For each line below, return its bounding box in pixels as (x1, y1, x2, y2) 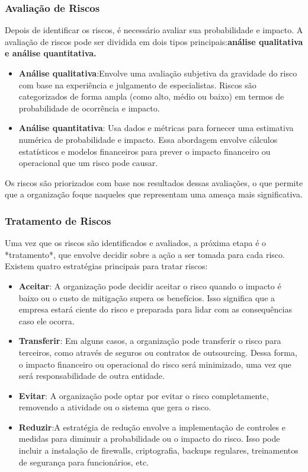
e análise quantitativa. (5, 47, 97, 59)
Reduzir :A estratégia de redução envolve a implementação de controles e (18, 420, 285, 433)
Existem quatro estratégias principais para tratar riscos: (5, 260, 208, 272)
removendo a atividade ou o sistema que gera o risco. (18, 401, 211, 413)
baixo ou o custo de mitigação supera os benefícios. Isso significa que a (18, 291, 275, 304)
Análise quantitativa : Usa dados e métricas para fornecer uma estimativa (18, 122, 294, 134)
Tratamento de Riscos (5, 213, 111, 228)
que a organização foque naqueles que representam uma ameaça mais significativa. (5, 188, 303, 200)
